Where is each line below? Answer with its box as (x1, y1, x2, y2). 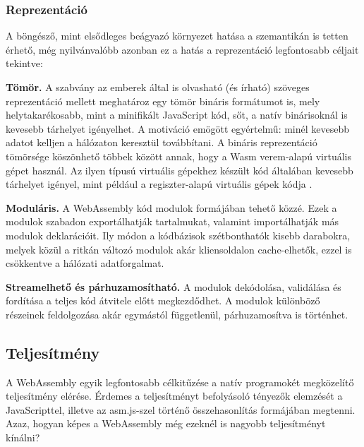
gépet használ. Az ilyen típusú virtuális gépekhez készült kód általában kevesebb (6, 162, 353, 177)
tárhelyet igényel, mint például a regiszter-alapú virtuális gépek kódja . (6, 177, 313, 191)
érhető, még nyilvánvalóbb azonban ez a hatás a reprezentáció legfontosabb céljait (6, 42, 359, 56)
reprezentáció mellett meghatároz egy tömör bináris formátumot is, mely (6, 93, 320, 108)
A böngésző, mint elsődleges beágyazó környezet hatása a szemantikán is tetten (6, 28, 348, 43)
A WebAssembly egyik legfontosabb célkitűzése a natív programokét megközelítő (6, 374, 354, 389)
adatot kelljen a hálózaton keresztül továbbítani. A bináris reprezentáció (6, 135, 317, 150)
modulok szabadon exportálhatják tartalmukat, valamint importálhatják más (6, 214, 339, 229)
